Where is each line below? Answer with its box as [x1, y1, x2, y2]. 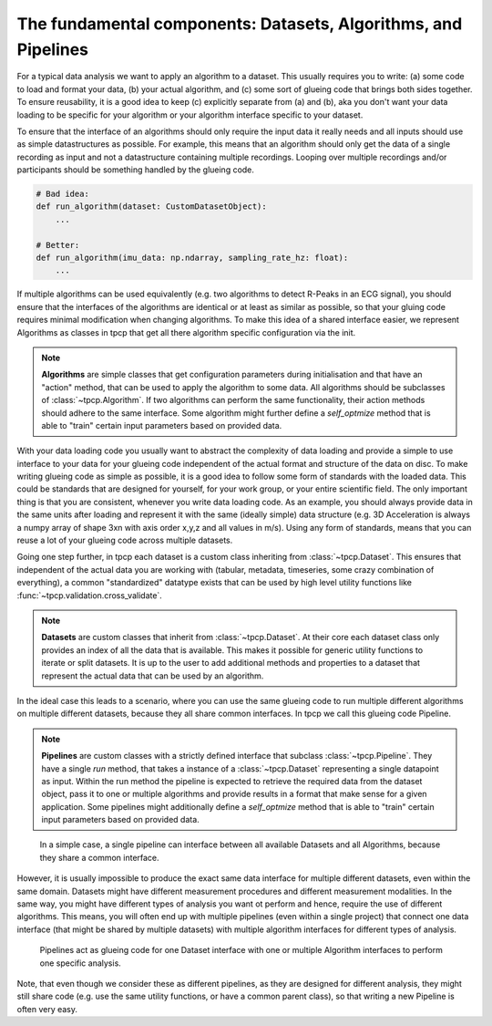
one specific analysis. [39, 958, 122, 969]
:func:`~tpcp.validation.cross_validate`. [16, 589, 163, 601]
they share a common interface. [39, 852, 159, 863]
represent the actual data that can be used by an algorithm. [41, 670, 264, 681]
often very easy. [16, 1003, 77, 1014]
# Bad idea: [36, 189, 90, 200]
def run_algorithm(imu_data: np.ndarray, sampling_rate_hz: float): [36, 253, 349, 264]
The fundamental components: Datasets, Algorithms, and [16, 14, 463, 34]
